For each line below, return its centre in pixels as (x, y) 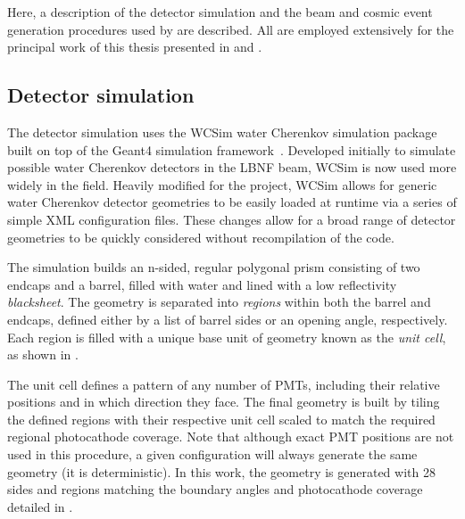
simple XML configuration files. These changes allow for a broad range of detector (232, 219)
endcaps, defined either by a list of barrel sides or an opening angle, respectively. (228, 319)
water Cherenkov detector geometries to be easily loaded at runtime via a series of (232, 202)
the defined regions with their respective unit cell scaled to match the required (221, 419)
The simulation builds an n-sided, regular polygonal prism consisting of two (214, 267)
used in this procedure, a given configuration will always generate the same (212, 454)
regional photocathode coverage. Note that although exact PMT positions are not (231, 437)
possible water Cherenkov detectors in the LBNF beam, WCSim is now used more (232, 167)
